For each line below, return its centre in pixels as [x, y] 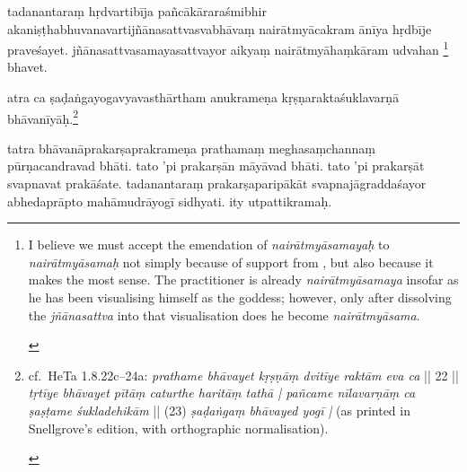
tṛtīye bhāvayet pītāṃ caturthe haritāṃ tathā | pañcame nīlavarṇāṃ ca [222, 393]
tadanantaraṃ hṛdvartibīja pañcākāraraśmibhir [137, 11]
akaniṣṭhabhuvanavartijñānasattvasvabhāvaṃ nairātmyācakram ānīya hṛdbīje [220, 28]
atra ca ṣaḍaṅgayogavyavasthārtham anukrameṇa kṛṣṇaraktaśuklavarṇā [203, 97]
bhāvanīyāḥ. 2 [43, 117]
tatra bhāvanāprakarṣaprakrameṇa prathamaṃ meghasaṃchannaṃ [191, 148]
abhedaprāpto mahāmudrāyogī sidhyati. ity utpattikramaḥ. [170, 201]
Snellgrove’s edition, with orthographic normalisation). [178, 428]
